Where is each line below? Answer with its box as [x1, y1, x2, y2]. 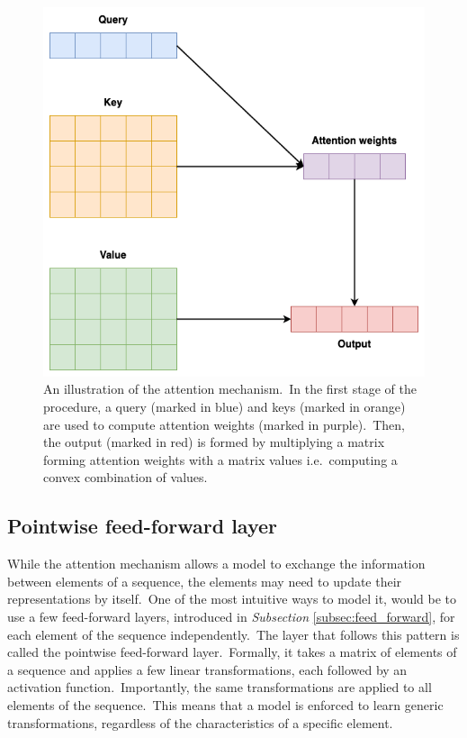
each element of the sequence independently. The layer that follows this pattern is [7, 624, 460, 643]
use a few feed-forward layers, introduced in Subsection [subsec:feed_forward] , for [7, 607, 455, 626]
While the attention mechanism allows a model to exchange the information [7, 554, 426, 573]
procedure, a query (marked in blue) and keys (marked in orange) [43, 397, 406, 416]
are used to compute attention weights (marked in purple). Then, [43, 415, 405, 433]
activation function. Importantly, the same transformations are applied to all [7, 678, 432, 697]
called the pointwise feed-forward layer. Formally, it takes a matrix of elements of [7, 642, 457, 661]
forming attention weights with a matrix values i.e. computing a [43, 450, 398, 469]
